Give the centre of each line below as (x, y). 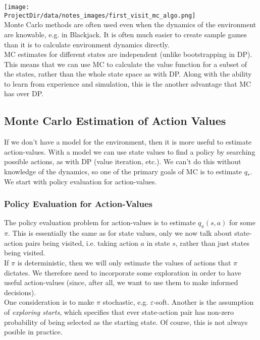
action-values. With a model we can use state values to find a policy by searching (130, 151)
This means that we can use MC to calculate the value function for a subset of (126, 64)
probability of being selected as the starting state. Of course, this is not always (126, 322)
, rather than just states (212, 243)
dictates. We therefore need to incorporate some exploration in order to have (123, 272)
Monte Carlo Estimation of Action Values (115, 121)
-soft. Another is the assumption (204, 302)
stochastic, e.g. (125, 302)
